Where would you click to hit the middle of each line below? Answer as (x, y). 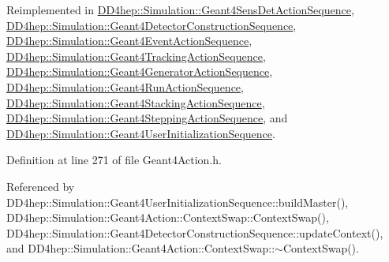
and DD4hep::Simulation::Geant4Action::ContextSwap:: (141, 248)
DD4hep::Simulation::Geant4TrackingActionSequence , (136, 56)
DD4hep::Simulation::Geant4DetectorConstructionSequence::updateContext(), (195, 232)
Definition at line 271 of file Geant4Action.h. (114, 160)
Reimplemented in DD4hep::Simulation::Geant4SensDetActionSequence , (180, 9)
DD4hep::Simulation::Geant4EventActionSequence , (129, 41)
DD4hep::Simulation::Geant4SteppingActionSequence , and (147, 118)
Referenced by (41, 186)
